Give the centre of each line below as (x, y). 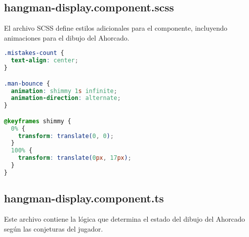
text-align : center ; (45, 61)
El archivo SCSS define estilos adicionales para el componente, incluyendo (116, 28)
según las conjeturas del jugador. (54, 228)
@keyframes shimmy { (38, 121)
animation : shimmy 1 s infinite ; (64, 91)
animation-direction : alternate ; (66, 98)
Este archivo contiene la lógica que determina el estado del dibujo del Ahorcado (124, 219)
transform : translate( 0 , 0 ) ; (66, 136)
